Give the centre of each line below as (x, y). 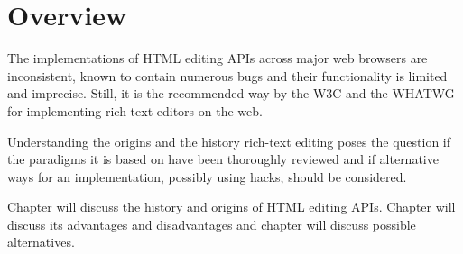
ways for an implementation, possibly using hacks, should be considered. (207, 176)
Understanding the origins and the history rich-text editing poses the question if (229, 141)
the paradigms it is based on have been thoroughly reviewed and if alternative (223, 159)
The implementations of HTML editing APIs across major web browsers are (218, 58)
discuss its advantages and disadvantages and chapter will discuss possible (212, 224)
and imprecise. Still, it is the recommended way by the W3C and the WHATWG (231, 93)
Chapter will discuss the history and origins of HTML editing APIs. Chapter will (231, 207)
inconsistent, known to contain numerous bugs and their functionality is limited (227, 75)
